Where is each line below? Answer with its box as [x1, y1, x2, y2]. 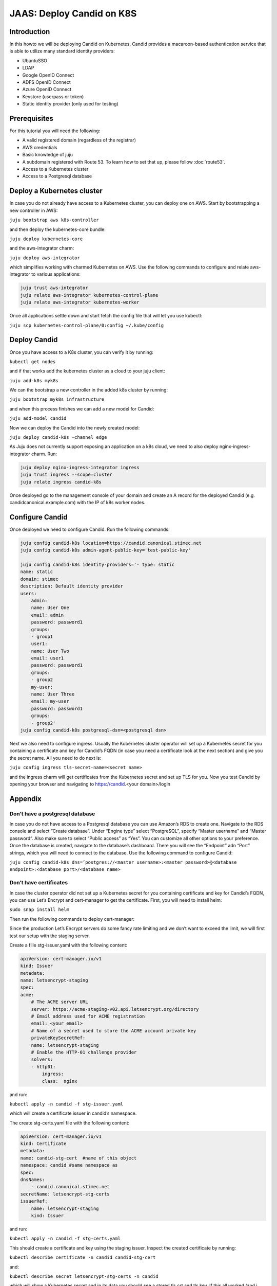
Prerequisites [9, 114, 53, 123]
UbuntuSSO [22, 57, 48, 64]
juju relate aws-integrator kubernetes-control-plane [20, 292, 159, 298]
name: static [20, 569, 53, 575]
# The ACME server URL [31, 999, 88, 1005]
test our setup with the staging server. [9, 933, 90, 939]
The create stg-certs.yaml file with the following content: [9, 1119, 130, 1126]
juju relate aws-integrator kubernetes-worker [20, 299, 140, 306]
